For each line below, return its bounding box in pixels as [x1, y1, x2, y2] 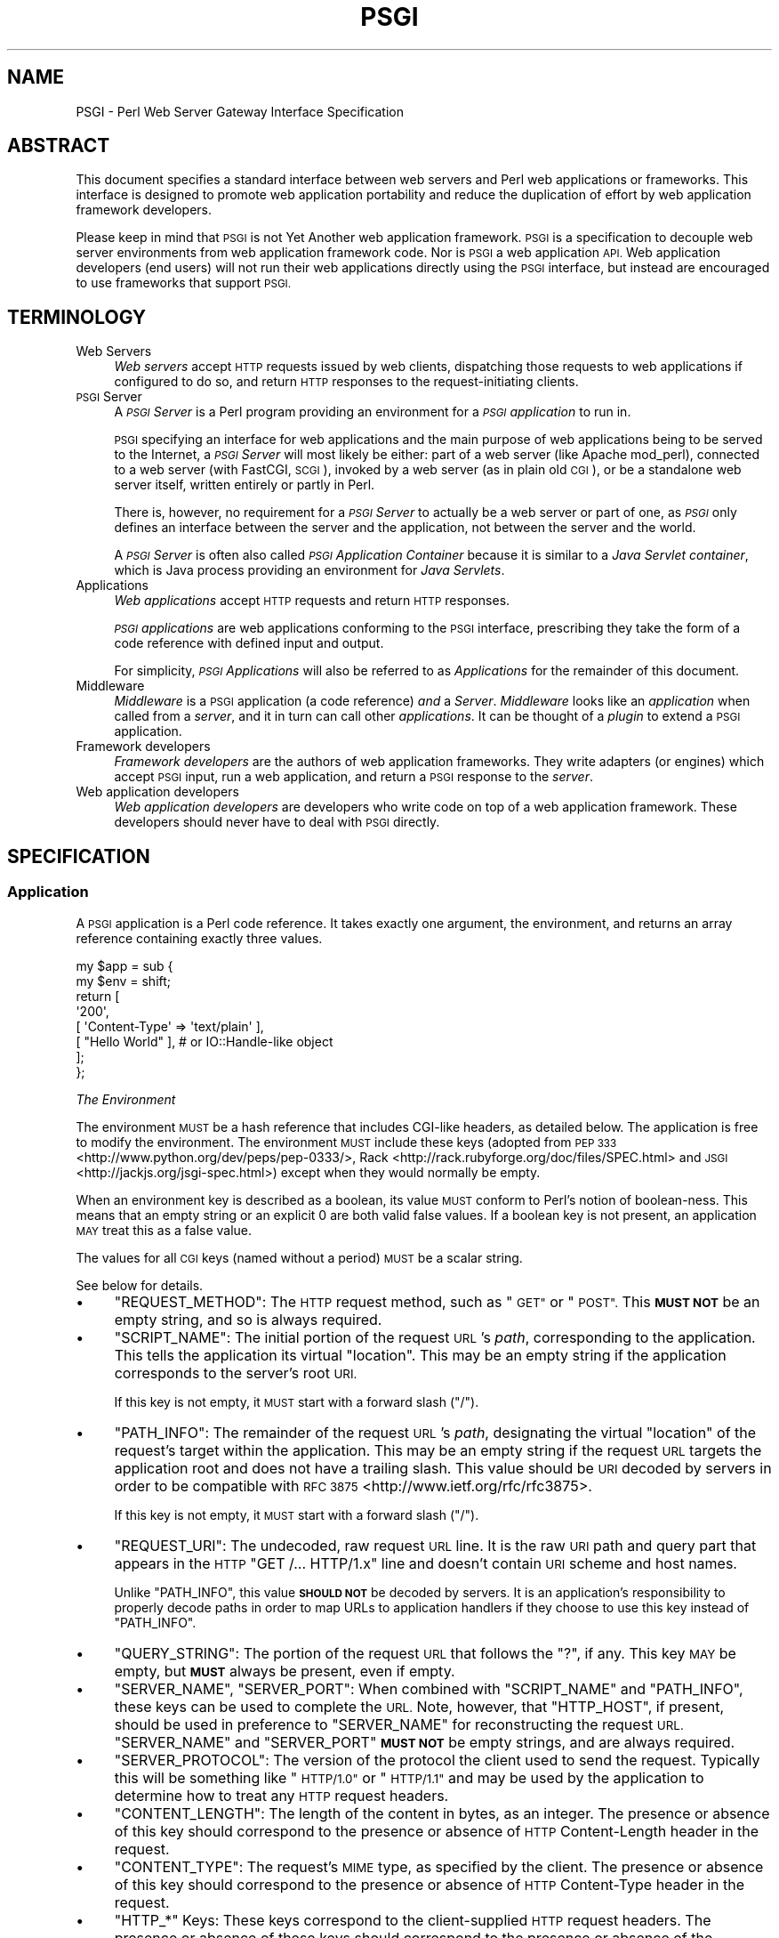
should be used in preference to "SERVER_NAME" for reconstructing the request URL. [114, 1715, 684, 1733]
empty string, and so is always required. [114, 1310, 382, 1328]
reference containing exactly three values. [76, 930, 323, 946]
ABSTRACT [7, 134, 110, 157]
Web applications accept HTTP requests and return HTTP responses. [114, 593, 510, 609]
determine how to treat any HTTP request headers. [114, 1786, 449, 1805]
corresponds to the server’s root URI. [114, 1363, 357, 1382]
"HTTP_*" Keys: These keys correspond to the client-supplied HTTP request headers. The [114, 1910, 711, 1929]
